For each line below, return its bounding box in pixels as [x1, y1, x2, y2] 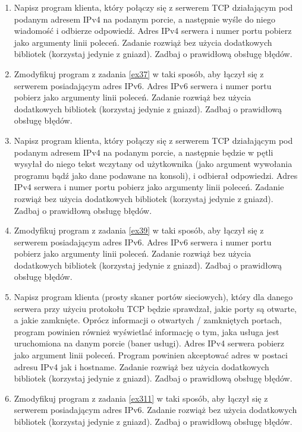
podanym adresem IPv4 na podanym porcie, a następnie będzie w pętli [14, 146, 273, 158]
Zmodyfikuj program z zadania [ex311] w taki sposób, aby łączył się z [14, 392, 268, 404]
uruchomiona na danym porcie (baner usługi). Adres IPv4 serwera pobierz [14, 337, 284, 349]
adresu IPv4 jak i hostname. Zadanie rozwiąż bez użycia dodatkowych [14, 360, 269, 373]
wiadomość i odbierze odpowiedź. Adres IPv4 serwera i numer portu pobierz [14, 24, 292, 37]
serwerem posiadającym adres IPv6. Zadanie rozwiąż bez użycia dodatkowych [14, 403, 297, 416]
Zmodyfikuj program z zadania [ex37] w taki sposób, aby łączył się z [14, 67, 264, 80]
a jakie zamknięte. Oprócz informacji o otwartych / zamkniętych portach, [14, 314, 282, 326]
